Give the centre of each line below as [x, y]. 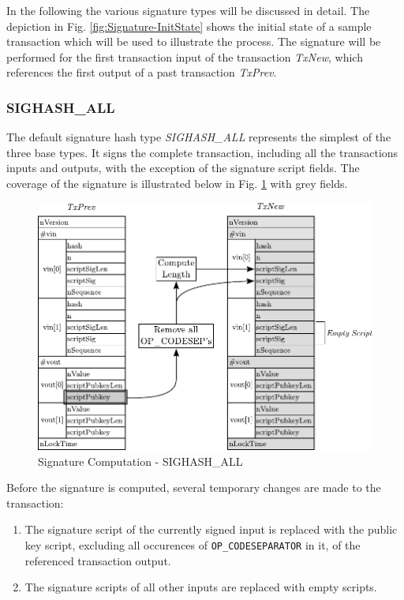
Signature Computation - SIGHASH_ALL [140, 461]
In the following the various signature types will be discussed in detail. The [188, 10]
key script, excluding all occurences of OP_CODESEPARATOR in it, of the [193, 544]
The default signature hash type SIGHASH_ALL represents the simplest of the [199, 137]
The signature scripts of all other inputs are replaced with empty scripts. [201, 587]
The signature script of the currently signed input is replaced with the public [211, 529]
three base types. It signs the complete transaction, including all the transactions [202, 152]
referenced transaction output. [98, 560]
